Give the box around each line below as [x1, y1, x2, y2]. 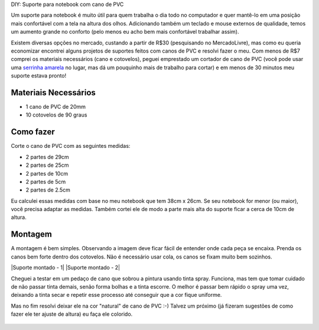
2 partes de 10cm [25, 170, 68, 177]
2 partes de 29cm [25, 153, 69, 160]
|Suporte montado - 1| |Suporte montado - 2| [11, 264, 121, 271]
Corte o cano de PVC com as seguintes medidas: [11, 143, 131, 150]
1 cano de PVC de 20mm [25, 103, 86, 111]
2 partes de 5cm [25, 178, 66, 185]
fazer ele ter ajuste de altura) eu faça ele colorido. [11, 310, 133, 318]
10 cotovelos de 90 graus [25, 111, 87, 118]
